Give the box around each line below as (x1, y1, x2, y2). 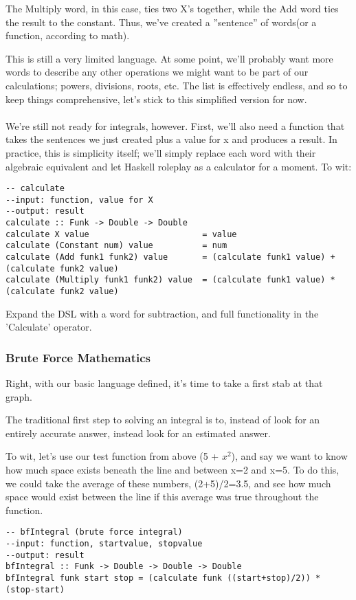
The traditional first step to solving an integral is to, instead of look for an (5, 412, 320, 427)
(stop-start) (5, 584, 65, 595)
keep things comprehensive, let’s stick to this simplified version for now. (5, 91, 307, 106)
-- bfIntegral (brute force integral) (5, 527, 183, 537)
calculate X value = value (5, 229, 237, 239)
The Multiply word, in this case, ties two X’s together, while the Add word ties (5, 1, 339, 15)
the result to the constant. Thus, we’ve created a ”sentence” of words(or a (5, 14, 317, 29)
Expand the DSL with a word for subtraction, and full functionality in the (5, 306, 319, 320)
